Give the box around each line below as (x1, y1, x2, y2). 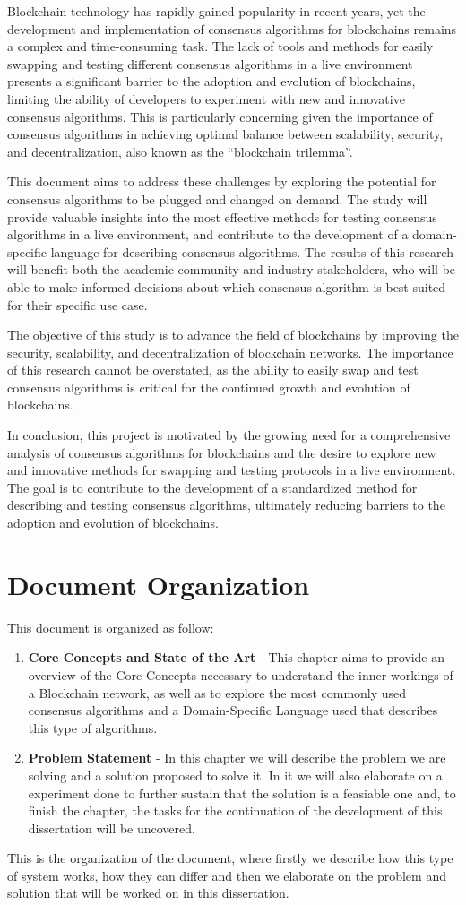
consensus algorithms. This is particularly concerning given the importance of (7, 107, 433, 125)
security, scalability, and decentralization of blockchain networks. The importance (7, 342, 453, 361)
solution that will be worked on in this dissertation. (7, 883, 289, 902)
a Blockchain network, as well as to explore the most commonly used (28, 683, 407, 702)
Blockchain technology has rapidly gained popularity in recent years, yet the (7, 2, 426, 20)
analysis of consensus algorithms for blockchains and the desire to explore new (7, 443, 436, 461)
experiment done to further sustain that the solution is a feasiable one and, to (28, 783, 456, 802)
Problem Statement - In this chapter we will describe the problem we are (28, 748, 446, 767)
